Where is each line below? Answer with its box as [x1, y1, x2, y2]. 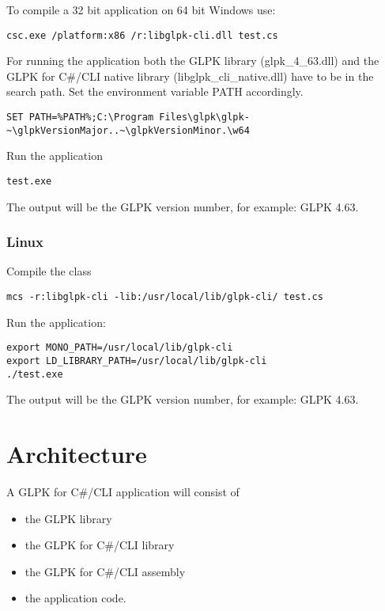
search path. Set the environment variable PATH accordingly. [6, 83, 304, 100]
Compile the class [6, 263, 92, 279]
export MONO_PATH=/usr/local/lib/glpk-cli [6, 342, 233, 354]
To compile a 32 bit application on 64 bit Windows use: [6, 2, 276, 17]
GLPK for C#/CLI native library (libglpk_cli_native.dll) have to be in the [6, 67, 374, 84]
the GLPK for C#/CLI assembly [25, 563, 186, 579]
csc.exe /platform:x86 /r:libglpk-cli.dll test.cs [6, 29, 278, 41]
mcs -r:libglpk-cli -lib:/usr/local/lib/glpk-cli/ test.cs [6, 291, 323, 302]
